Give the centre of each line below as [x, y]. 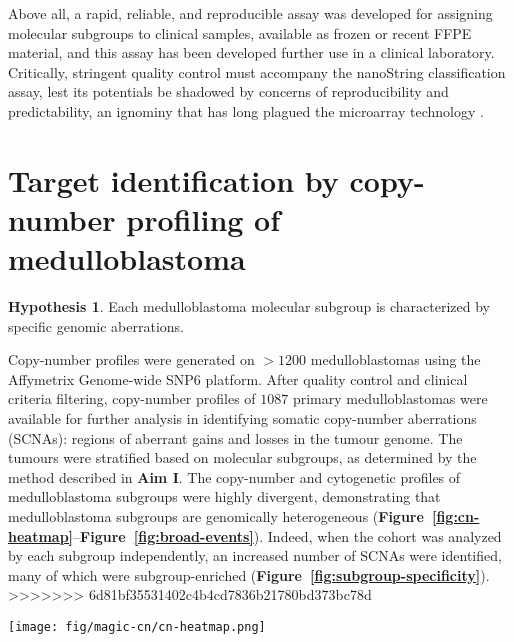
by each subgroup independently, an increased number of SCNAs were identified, [255, 555]
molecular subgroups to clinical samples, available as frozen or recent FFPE [240, 32]
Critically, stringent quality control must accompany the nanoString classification [257, 71]
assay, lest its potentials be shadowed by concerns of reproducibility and [228, 91]
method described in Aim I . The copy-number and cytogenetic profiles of [234, 476]
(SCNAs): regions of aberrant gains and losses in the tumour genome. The [235, 437]
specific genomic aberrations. [96, 325]
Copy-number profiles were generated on [131, 359]
